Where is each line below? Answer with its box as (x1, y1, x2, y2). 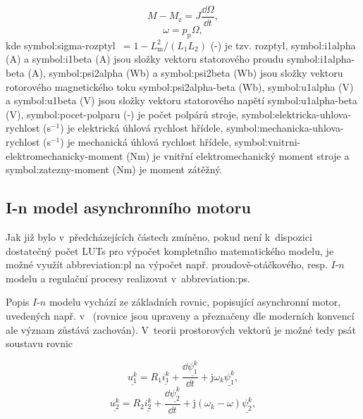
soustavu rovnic (6, 336, 73, 351)
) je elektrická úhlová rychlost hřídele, (60, 120, 223, 135)
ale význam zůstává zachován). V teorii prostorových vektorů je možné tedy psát (6, 322, 356, 337)
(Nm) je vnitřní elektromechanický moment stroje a (126, 148, 350, 163)
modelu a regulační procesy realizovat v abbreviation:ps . (6, 270, 250, 285)
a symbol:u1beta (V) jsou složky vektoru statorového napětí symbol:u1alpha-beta (6, 93, 357, 108)
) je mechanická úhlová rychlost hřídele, (60, 135, 232, 149)
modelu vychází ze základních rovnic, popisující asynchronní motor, (49, 294, 341, 309)
